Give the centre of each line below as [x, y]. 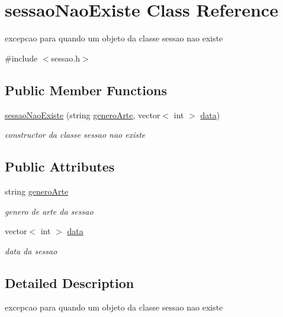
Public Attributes [60, 166]
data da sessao [31, 250]
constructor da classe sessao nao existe [75, 135]
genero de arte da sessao [49, 211]
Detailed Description [70, 282]
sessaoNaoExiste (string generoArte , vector [83, 114]
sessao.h [66, 58]
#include [21, 58]
